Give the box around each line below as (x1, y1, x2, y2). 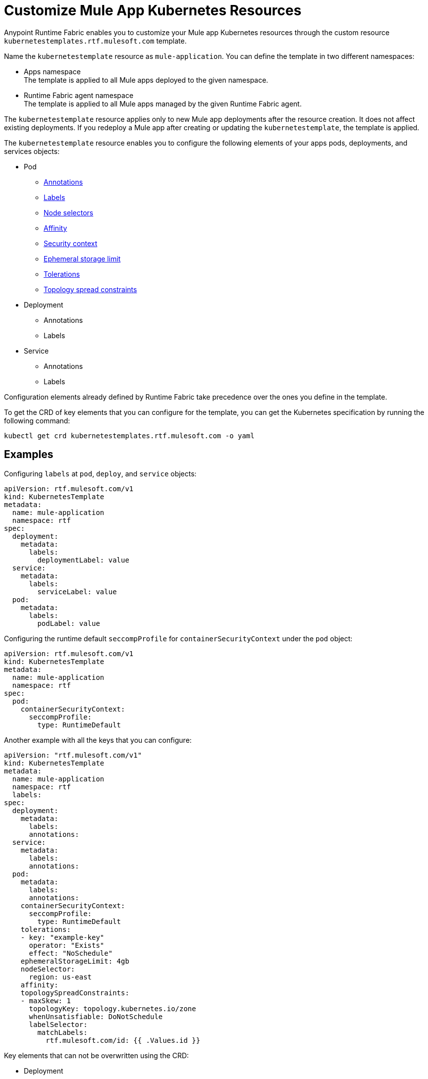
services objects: (4, 147, 60, 155)
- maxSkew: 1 (20, 996, 71, 1005)
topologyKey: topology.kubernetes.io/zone (29, 1004, 196, 1013)
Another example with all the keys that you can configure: (4, 735, 192, 744)
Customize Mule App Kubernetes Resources (4, 2, 302, 19)
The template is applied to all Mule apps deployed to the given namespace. (24, 75, 268, 84)
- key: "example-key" (20, 933, 105, 941)
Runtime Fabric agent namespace (24, 91, 134, 100)
